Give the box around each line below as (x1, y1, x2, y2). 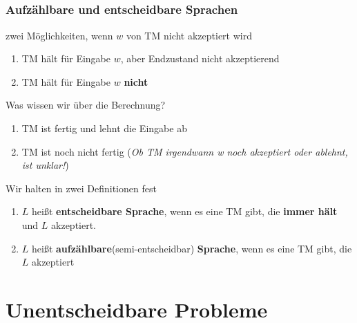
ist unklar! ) (21, 158, 69, 172)
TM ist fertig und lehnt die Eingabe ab (21, 121, 187, 136)
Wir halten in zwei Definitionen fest (6, 181, 157, 195)
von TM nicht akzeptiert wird (126, 28, 252, 42)
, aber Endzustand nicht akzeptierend (120, 51, 280, 66)
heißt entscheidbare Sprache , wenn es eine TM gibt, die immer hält (32, 204, 338, 219)
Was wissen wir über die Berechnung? (6, 98, 166, 112)
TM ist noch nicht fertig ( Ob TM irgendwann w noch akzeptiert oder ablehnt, (21, 144, 348, 158)
